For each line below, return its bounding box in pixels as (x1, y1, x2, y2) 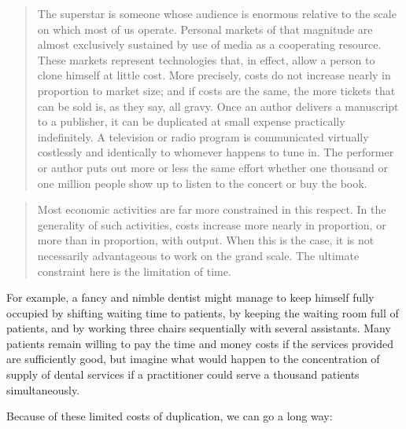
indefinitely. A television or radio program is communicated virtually (37, 128, 369, 145)
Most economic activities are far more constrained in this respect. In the (37, 201, 386, 218)
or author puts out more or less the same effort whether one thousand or (37, 159, 388, 175)
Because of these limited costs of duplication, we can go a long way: (6, 408, 333, 424)
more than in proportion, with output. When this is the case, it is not (37, 232, 375, 248)
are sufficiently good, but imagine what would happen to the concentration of (6, 350, 380, 367)
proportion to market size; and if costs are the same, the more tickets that (37, 82, 396, 98)
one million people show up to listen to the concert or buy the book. (37, 174, 367, 191)
